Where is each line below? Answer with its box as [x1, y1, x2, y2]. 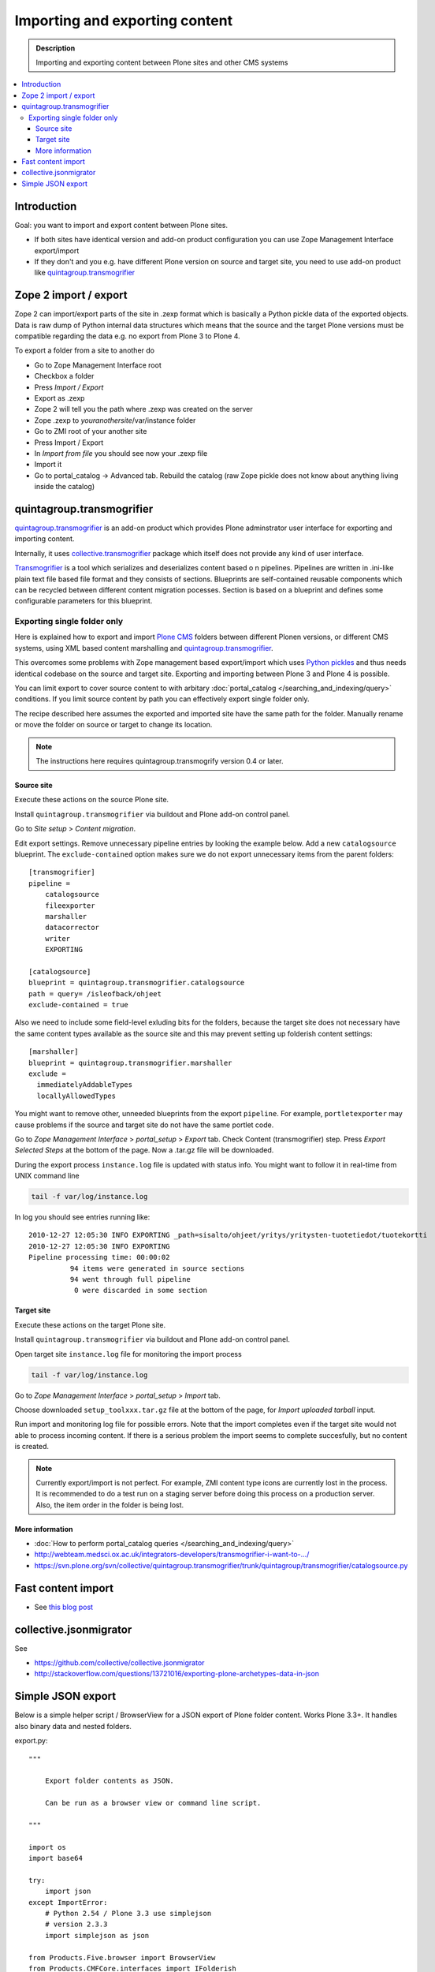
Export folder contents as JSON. [44, 1776, 175, 1786]
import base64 [28, 1854, 83, 1863]
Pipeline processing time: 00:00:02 [28, 1253, 170, 1262]
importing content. [14, 534, 75, 543]
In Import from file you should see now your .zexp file [34, 448, 208, 458]
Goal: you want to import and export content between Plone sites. [14, 220, 229, 230]
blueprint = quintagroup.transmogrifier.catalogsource [28, 978, 245, 988]
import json [44, 1887, 91, 1896]
